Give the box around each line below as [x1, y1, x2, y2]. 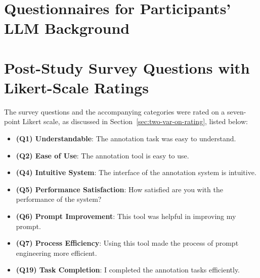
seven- [227, 106, 246, 117]
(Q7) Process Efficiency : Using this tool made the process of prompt [16, 238, 239, 248]
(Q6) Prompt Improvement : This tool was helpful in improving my [16, 211, 236, 221]
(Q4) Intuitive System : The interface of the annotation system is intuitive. [16, 167, 256, 178]
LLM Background [4, 18, 130, 38]
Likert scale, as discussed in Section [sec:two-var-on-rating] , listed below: [22, 116, 248, 127]
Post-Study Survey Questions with [4, 57, 250, 78]
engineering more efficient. [16, 247, 97, 258]
